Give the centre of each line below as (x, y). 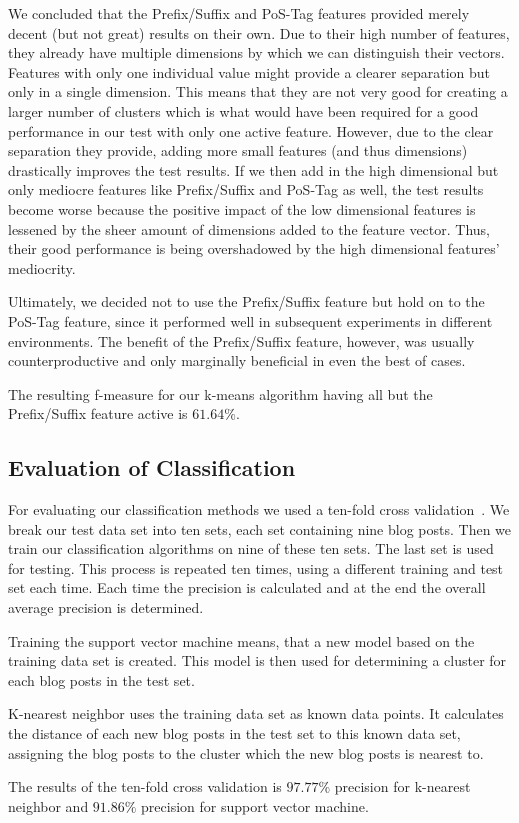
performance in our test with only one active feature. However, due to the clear (251, 130)
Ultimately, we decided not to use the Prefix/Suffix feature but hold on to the (246, 301)
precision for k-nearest (402, 786)
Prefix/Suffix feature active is (98, 413)
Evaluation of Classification (152, 467)
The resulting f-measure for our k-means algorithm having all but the (220, 393)
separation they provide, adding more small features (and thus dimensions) (238, 150)
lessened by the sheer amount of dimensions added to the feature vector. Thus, (249, 228)
